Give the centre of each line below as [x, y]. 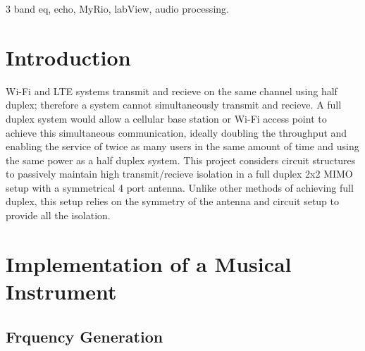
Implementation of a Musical [149, 263]
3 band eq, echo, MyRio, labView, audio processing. [117, 8]
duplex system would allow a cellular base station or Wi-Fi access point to [166, 118]
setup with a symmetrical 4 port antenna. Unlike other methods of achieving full [180, 187]
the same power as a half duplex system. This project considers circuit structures [181, 160]
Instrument [61, 291]
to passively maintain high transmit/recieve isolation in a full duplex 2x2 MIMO [179, 174]
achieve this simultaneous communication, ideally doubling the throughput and [177, 132]
